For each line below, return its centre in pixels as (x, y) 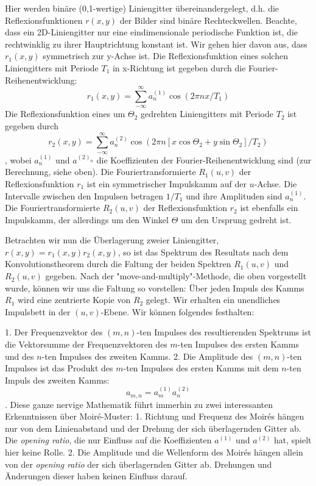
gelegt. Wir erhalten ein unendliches (213, 300)
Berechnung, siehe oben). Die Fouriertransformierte (100, 172)
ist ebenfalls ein (269, 208)
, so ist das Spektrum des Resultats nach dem (203, 252)
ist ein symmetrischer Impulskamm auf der (167, 183)
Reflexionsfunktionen (44, 20)
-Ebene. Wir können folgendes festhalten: (177, 311)
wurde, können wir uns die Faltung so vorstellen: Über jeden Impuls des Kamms (155, 288)
